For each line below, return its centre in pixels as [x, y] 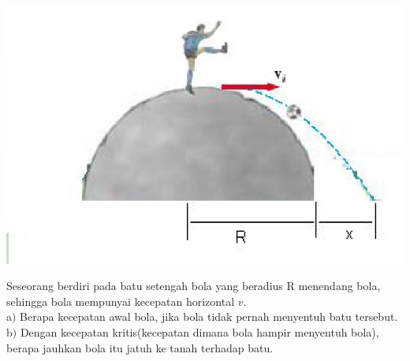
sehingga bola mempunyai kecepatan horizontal [121, 301]
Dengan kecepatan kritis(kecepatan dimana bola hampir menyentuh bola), [199, 332]
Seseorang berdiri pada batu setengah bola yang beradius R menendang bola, [194, 286]
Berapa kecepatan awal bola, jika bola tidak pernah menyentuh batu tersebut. [209, 316]
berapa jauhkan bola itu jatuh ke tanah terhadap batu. [140, 347]
